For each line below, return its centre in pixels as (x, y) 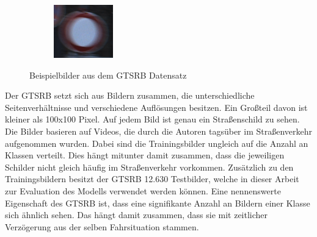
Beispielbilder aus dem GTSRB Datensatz (108, 75)
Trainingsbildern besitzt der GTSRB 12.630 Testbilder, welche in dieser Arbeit (152, 179)
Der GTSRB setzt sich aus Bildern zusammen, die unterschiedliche (130, 95)
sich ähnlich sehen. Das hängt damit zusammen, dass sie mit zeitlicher (137, 215)
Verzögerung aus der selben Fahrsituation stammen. (102, 226)
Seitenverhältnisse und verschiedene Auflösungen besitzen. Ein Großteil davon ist (156, 107)
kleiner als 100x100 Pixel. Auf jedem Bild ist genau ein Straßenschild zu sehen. (152, 119)
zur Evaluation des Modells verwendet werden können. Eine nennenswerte (143, 190)
